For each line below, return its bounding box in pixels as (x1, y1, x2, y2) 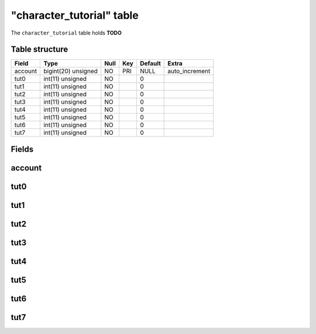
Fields (11, 144, 34, 154)
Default (139, 59, 161, 67)
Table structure (11, 45, 68, 54)
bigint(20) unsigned (43, 67, 98, 76)
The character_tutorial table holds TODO (11, 29, 122, 36)
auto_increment (167, 67, 211, 76)
